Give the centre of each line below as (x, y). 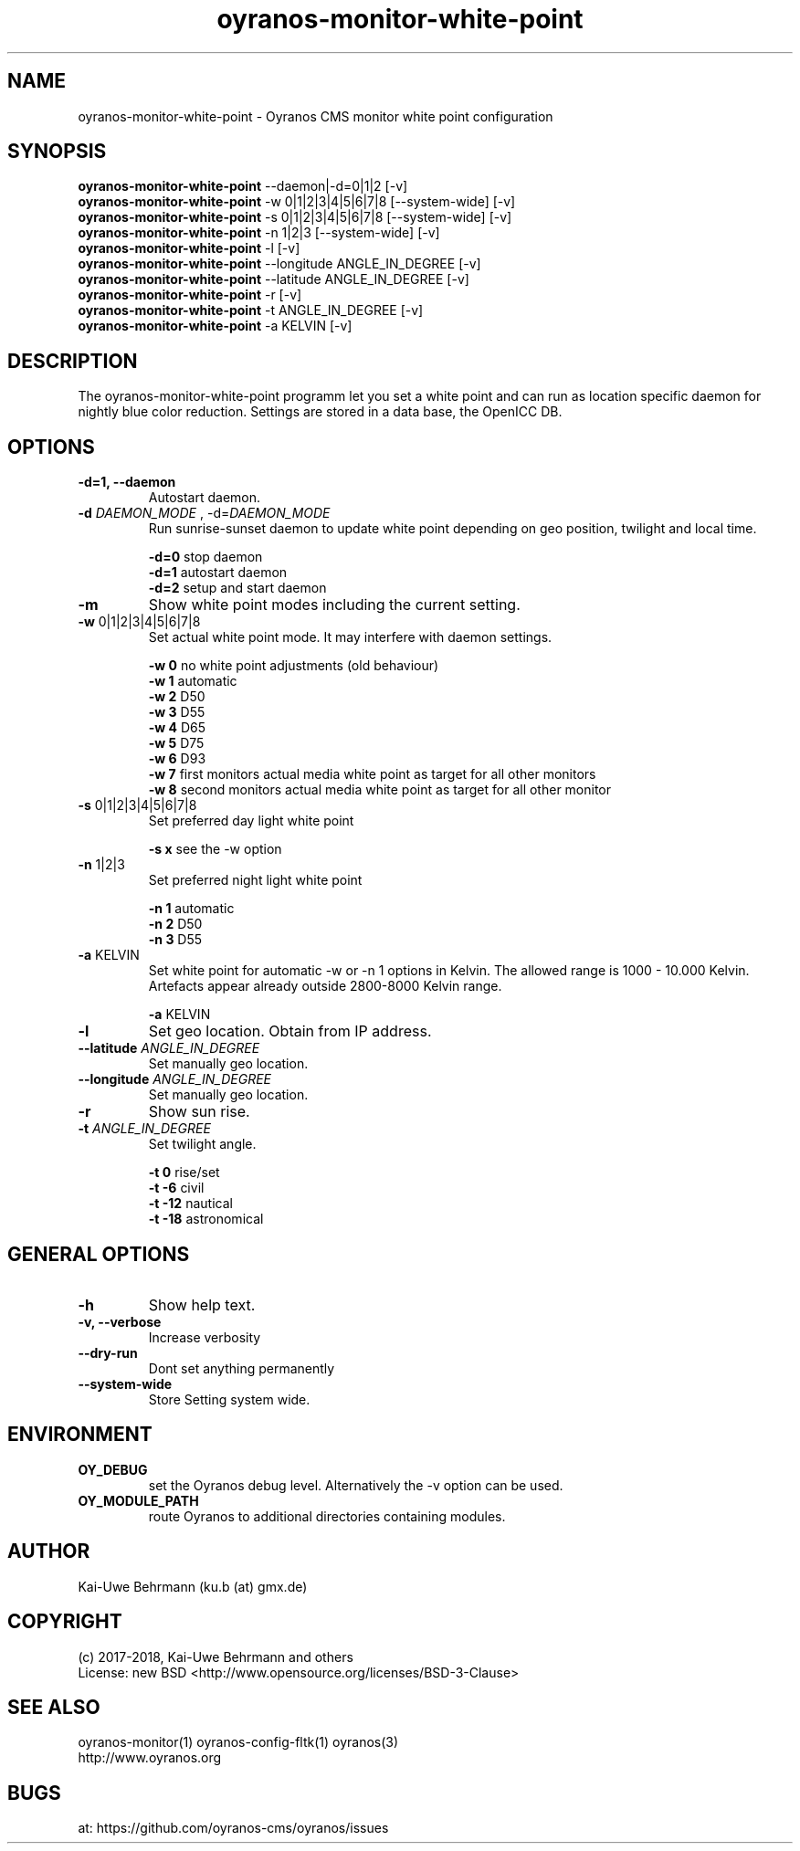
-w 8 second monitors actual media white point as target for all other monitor (380, 790)
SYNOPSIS (57, 152)
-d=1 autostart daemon (218, 573)
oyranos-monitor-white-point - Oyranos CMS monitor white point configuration (316, 116)
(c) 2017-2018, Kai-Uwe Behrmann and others (216, 1656)
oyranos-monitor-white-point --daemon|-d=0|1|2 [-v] (243, 186)
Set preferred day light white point (251, 821)
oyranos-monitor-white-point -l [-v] (189, 248)
